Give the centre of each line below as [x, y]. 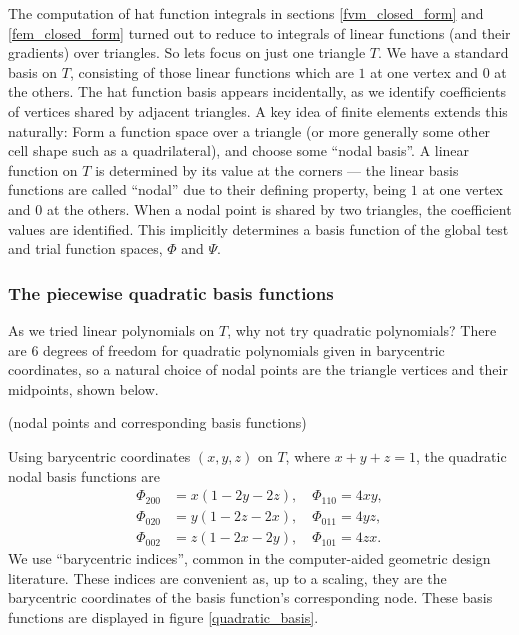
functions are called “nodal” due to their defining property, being [207, 189]
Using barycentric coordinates [99, 455]
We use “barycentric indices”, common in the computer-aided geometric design [249, 558]
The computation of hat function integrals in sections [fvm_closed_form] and [246, 13]
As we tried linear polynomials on [111, 329]
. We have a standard [443, 52]
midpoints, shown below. [83, 388]
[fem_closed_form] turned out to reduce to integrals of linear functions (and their [259, 32]
